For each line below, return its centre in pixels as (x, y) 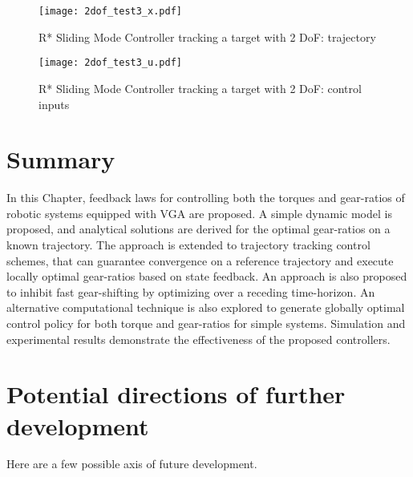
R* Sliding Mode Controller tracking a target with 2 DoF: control (200, 88)
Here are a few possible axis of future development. (132, 464)
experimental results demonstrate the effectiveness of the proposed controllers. (198, 339)
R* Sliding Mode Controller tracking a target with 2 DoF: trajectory (207, 36)
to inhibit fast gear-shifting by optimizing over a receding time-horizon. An (191, 291)
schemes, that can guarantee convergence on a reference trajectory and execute (200, 260)
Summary (61, 159)
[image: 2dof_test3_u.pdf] (110, 63)
